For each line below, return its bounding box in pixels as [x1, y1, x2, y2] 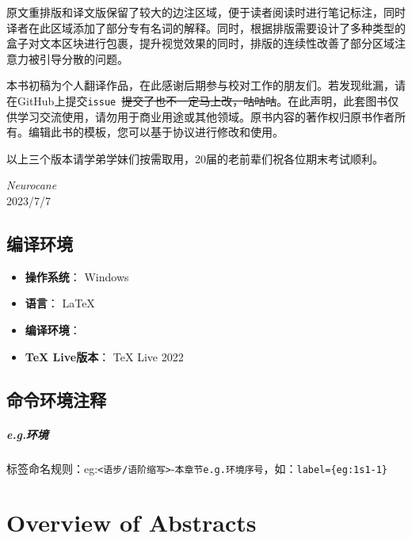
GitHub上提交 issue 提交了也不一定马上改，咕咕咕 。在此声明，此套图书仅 [17, 92, 399, 109]
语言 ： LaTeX [25, 295, 95, 311]
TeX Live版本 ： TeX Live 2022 [25, 348, 184, 364]
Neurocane [6, 177, 57, 193]
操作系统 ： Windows [25, 268, 129, 284]
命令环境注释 [6, 387, 106, 411]
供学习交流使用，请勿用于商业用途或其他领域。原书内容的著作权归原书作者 [6, 108, 395, 124]
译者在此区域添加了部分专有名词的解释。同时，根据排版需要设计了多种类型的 [6, 19, 406, 36]
